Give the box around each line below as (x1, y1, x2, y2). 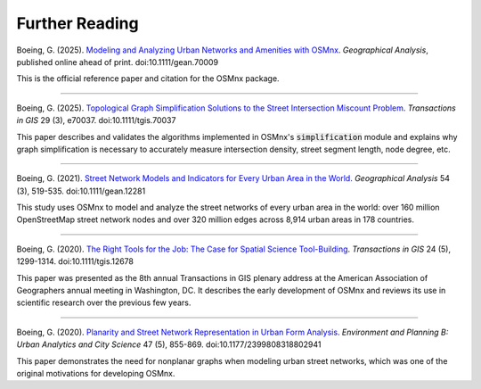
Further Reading (16, 13, 139, 33)
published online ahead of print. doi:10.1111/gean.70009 (16, 56, 218, 67)
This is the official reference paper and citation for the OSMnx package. (16, 73, 280, 84)
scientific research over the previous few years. (16, 297, 192, 308)
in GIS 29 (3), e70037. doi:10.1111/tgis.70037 (16, 115, 176, 126)
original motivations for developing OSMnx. (16, 368, 175, 378)
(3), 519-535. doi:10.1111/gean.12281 (16, 186, 146, 196)
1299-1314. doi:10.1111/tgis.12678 (16, 256, 134, 267)
